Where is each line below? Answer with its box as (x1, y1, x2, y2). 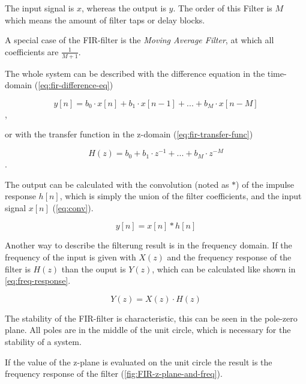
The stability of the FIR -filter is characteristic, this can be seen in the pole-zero (5, 311, 298, 324)
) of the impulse (236, 178, 295, 190)
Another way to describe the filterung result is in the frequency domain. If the (5, 239, 292, 251)
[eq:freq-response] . (5, 274, 71, 287)
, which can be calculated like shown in (152, 262, 296, 275)
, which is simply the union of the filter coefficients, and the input (59, 190, 302, 202)
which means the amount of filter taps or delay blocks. (5, 13, 205, 26)
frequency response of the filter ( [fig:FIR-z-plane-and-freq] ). (5, 367, 223, 380)
